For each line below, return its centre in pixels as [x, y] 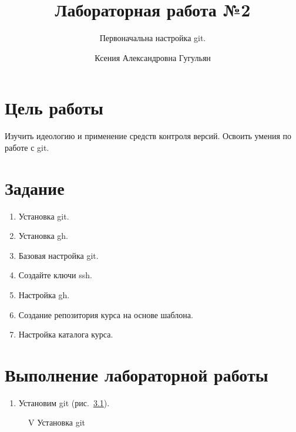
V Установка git [57, 422]
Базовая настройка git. [58, 255]
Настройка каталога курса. [66, 334]
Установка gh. [43, 236]
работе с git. [27, 147]
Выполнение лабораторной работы [137, 374]
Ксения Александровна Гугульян [153, 57]
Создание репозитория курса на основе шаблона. [106, 314]
